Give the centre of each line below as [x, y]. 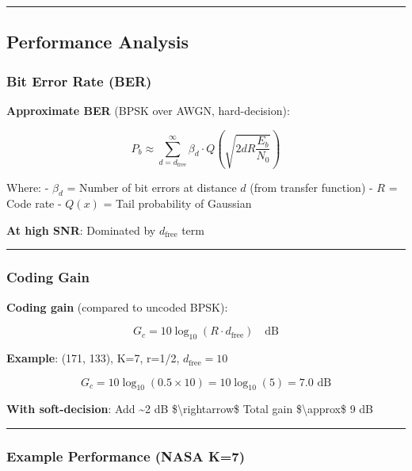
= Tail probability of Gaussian [177, 203]
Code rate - [34, 203]
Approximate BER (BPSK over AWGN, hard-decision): [148, 110]
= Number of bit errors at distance [152, 187]
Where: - [28, 187]
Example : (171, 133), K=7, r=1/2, [93, 358]
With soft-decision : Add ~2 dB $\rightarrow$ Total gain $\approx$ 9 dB [190, 409]
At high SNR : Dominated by [81, 230]
